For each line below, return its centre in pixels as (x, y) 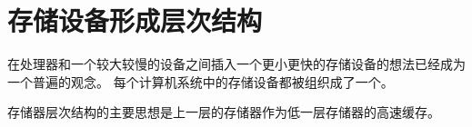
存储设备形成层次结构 (135, 20)
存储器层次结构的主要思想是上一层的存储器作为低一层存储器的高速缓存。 (224, 112)
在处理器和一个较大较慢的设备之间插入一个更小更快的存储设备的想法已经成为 (236, 64)
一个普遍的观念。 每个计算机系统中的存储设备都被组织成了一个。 (201, 81)
